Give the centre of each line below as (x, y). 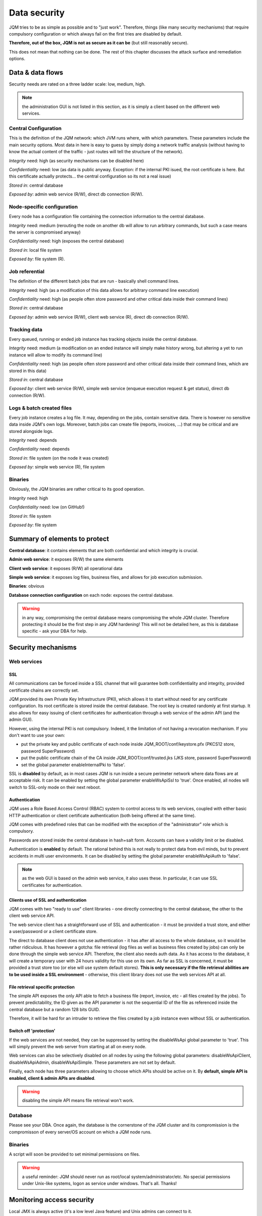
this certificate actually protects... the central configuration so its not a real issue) (90, 176)
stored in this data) (28, 371)
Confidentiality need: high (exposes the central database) (66, 241)
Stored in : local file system (35, 250)
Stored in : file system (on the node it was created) (59, 458)
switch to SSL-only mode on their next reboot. (55, 787)
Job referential (27, 271)
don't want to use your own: (37, 735)
